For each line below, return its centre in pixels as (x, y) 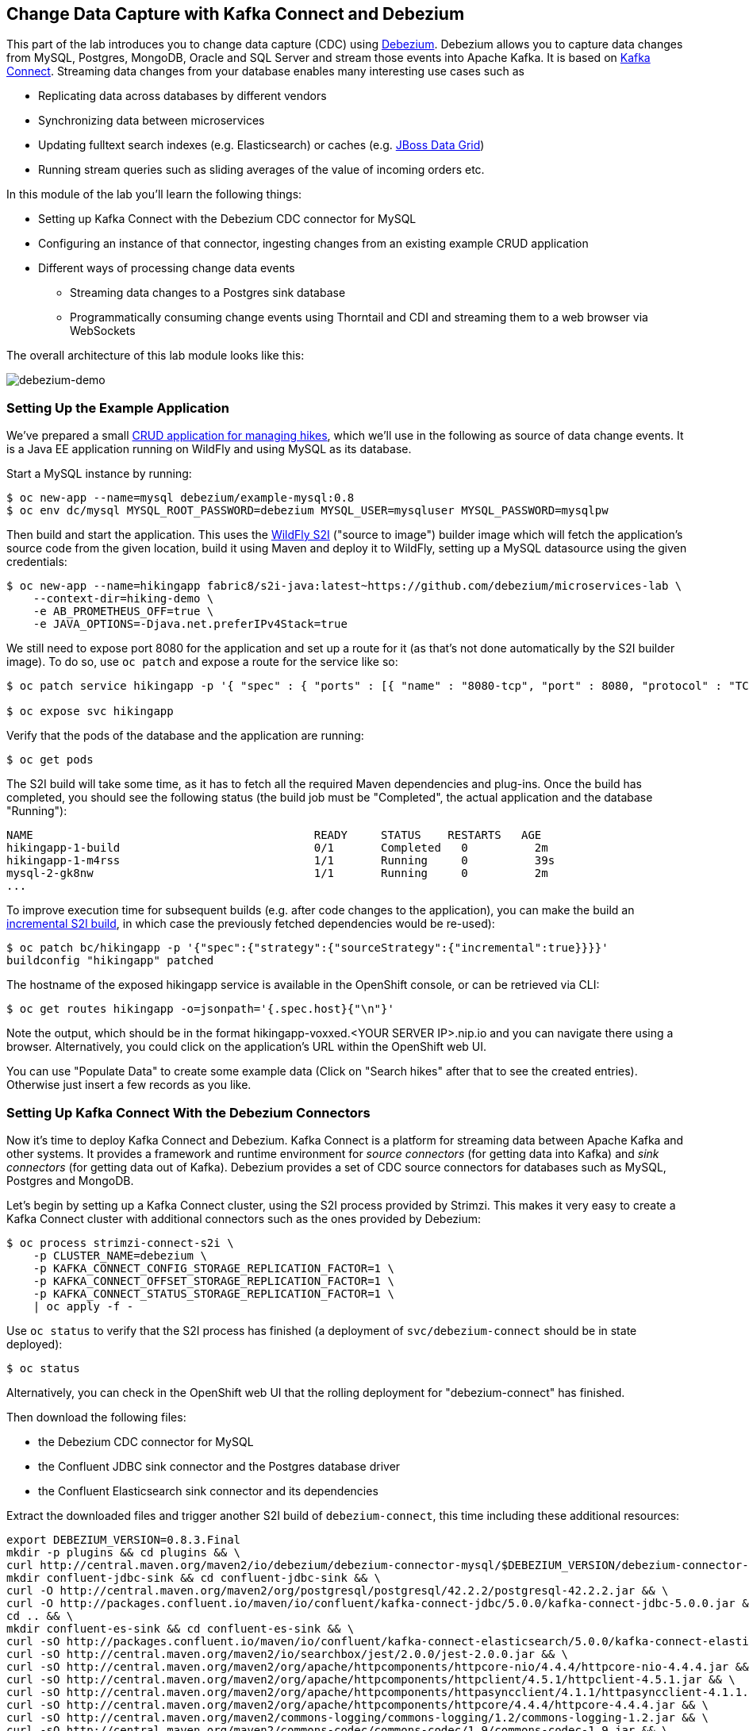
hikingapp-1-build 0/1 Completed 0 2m (277, 848)
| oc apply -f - (83, 1306)
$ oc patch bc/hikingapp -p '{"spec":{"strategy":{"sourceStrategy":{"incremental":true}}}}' (307, 948)
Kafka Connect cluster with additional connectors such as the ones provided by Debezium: (244, 1218)
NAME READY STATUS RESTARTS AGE (274, 835)
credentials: (37, 562)
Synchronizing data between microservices (152, 121)
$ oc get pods (50, 760)
